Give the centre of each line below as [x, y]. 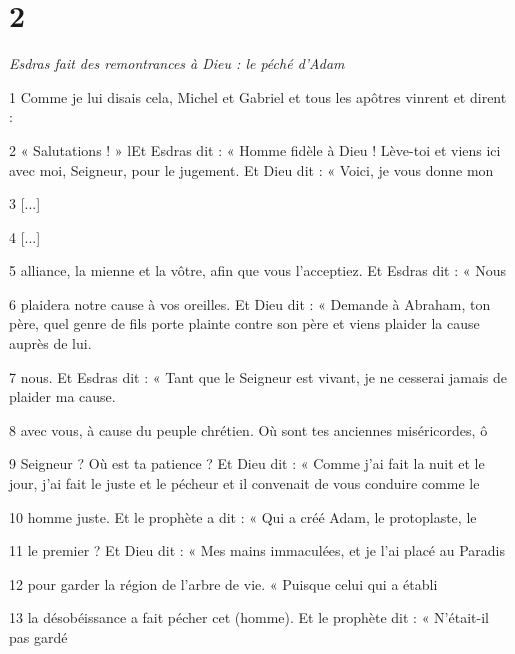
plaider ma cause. [62, 396]
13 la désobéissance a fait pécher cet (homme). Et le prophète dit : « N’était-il [249, 617]
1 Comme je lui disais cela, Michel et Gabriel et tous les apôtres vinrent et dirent [258, 96]
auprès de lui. [50, 343]
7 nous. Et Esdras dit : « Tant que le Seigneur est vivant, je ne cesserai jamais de [258, 376]
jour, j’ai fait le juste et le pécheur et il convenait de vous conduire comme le [244, 483]
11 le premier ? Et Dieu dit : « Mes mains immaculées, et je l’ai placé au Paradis [257, 550]
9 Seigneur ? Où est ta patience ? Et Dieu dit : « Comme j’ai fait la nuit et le [247, 463]
